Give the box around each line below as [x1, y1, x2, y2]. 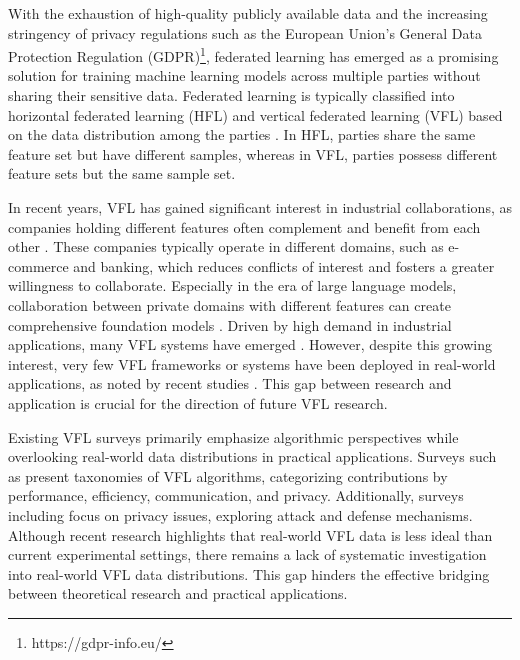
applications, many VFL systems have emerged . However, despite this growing [8, 334, 492, 355]
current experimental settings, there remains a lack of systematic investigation [8, 544, 487, 565]
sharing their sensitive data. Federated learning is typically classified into [8, 85, 455, 106]
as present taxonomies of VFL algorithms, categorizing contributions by [8, 465, 448, 486]
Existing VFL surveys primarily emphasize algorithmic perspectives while [8, 426, 459, 447]
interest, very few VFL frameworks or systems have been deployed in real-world [8, 353, 496, 374]
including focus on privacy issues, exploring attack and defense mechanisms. [8, 504, 473, 525]
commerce [8, 255, 69, 276]
